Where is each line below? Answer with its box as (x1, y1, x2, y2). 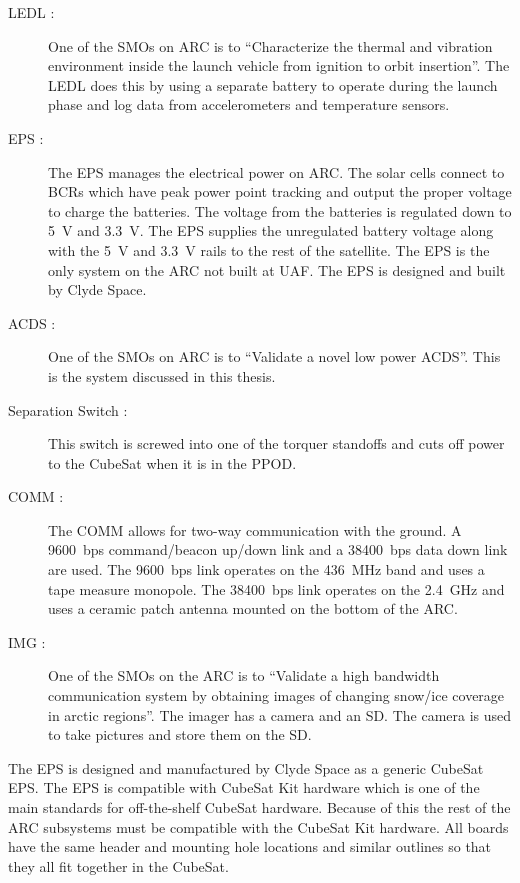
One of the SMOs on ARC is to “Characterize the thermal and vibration (48, 35, 493, 56)
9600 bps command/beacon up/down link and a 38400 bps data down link (48, 539, 508, 560)
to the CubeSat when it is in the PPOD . (48, 452, 297, 473)
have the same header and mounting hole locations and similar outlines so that (8, 836, 492, 857)
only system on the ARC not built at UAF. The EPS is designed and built (48, 259, 506, 280)
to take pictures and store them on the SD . (48, 724, 312, 745)
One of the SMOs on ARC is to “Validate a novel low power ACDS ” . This (48, 346, 501, 367)
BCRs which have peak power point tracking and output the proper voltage (48, 181, 512, 202)
